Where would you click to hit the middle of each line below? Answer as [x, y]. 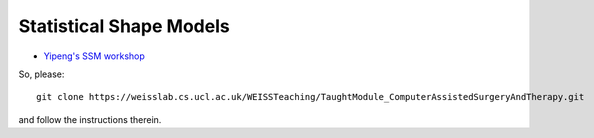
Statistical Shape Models [124, 26]
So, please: [41, 74]
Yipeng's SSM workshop [94, 56]
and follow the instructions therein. [90, 119]
